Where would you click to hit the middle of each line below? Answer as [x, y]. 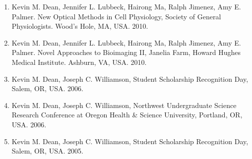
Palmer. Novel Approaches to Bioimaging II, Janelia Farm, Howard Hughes [126, 52]
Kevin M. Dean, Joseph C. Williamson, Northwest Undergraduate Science [124, 105]
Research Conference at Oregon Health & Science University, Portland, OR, [127, 115]
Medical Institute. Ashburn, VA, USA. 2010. [79, 62]
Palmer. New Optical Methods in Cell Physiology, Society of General [116, 16]
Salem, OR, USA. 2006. [47, 88]
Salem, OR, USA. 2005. [47, 151]
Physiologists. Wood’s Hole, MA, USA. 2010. [80, 26]
